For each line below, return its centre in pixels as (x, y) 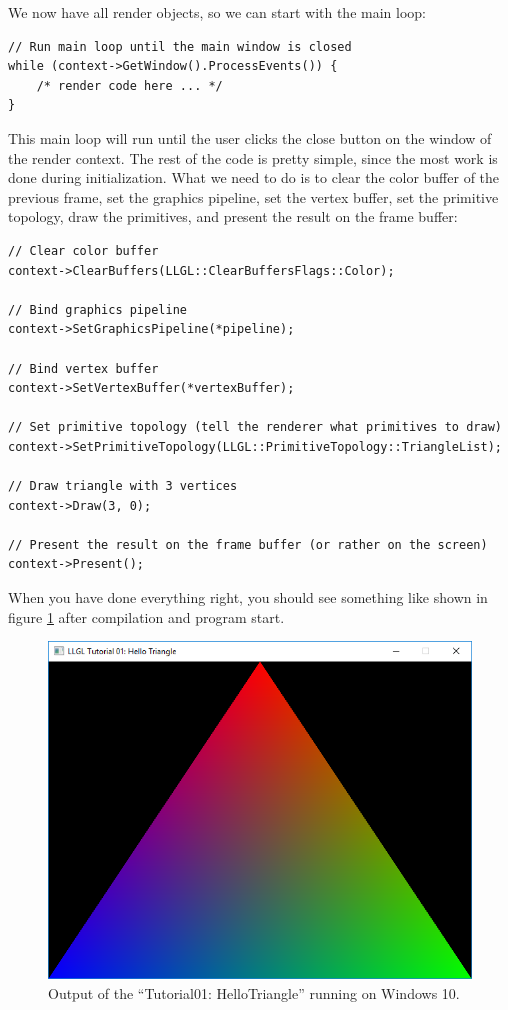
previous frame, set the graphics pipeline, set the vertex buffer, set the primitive (253, 196)
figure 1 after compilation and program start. (146, 616)
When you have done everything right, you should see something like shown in (248, 597)
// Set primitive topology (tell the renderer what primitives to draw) (255, 427)
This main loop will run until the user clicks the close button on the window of (250, 137)
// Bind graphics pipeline (97, 309)
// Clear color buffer (83, 250)
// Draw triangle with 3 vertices (123, 486)
